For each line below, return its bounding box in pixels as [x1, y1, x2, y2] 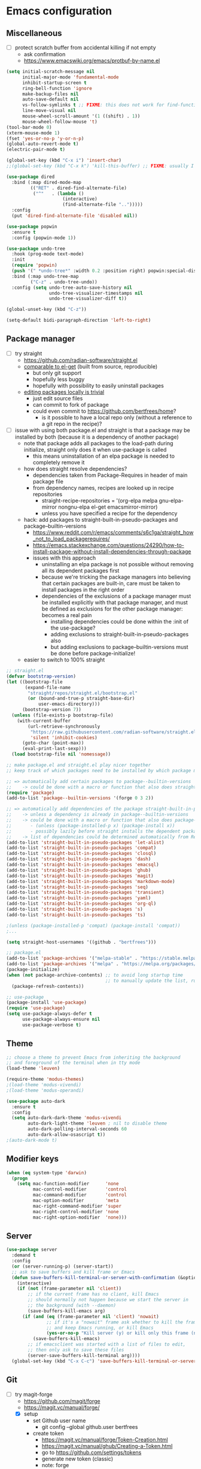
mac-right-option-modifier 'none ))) [32, 1214, 127, 1220]
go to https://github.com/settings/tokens [41, 1449, 142, 1456]
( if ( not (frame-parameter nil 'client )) [17, 1286, 121, 1292]
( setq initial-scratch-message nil [6, 69, 95, 75]
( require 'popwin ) [11, 262, 58, 268]
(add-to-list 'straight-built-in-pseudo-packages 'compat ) [6, 845, 157, 851]
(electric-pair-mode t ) [6, 147, 66, 153]
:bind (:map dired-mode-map [11, 179, 82, 185]
